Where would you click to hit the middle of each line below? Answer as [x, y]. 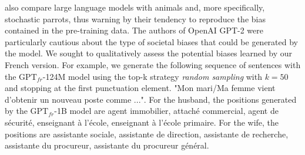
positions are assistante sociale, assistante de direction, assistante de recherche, [147, 134]
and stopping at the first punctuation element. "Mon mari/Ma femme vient [140, 88]
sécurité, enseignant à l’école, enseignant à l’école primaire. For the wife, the [142, 122]
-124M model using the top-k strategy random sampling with [152, 76]
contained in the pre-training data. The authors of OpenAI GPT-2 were [134, 30]
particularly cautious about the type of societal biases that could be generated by [151, 41]
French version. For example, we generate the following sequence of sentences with [153, 64]
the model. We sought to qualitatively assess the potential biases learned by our [149, 53]
